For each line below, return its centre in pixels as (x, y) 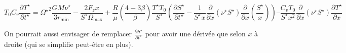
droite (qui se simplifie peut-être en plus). (69, 44)
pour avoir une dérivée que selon (195, 33)
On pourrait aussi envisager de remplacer (68, 33)
